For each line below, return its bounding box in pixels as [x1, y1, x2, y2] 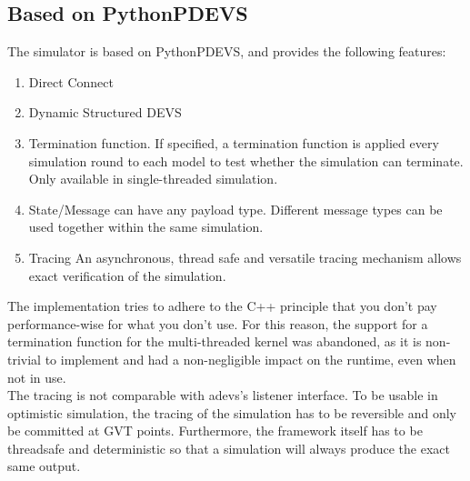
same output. [7, 456, 81, 476]
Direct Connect [28, 72, 114, 91]
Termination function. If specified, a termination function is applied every [28, 133, 439, 152]
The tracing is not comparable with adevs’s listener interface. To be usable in [7, 386, 438, 405]
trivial [7, 349, 42, 368]
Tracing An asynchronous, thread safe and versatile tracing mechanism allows [28, 247, 462, 266]
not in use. [7, 367, 66, 386]
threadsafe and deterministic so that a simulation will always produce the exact [7, 438, 450, 457]
